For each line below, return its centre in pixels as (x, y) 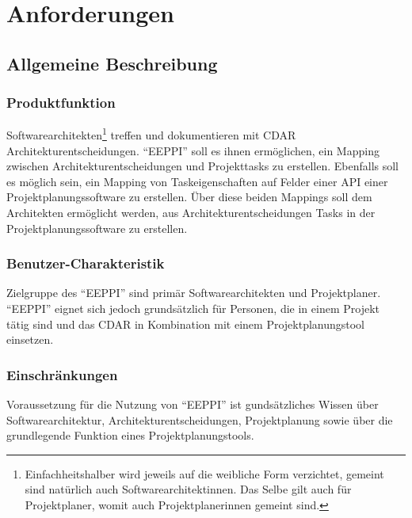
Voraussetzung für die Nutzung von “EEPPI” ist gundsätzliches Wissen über (193, 404)
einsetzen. (30, 339)
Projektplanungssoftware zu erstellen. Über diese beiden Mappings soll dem (189, 197)
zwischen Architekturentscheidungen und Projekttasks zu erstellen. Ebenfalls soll (202, 166)
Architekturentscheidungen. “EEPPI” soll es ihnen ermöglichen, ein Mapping (193, 150)
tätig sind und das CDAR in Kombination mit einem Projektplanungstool (186, 324)
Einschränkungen (62, 374)
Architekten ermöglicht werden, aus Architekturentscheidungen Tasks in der (191, 212)
